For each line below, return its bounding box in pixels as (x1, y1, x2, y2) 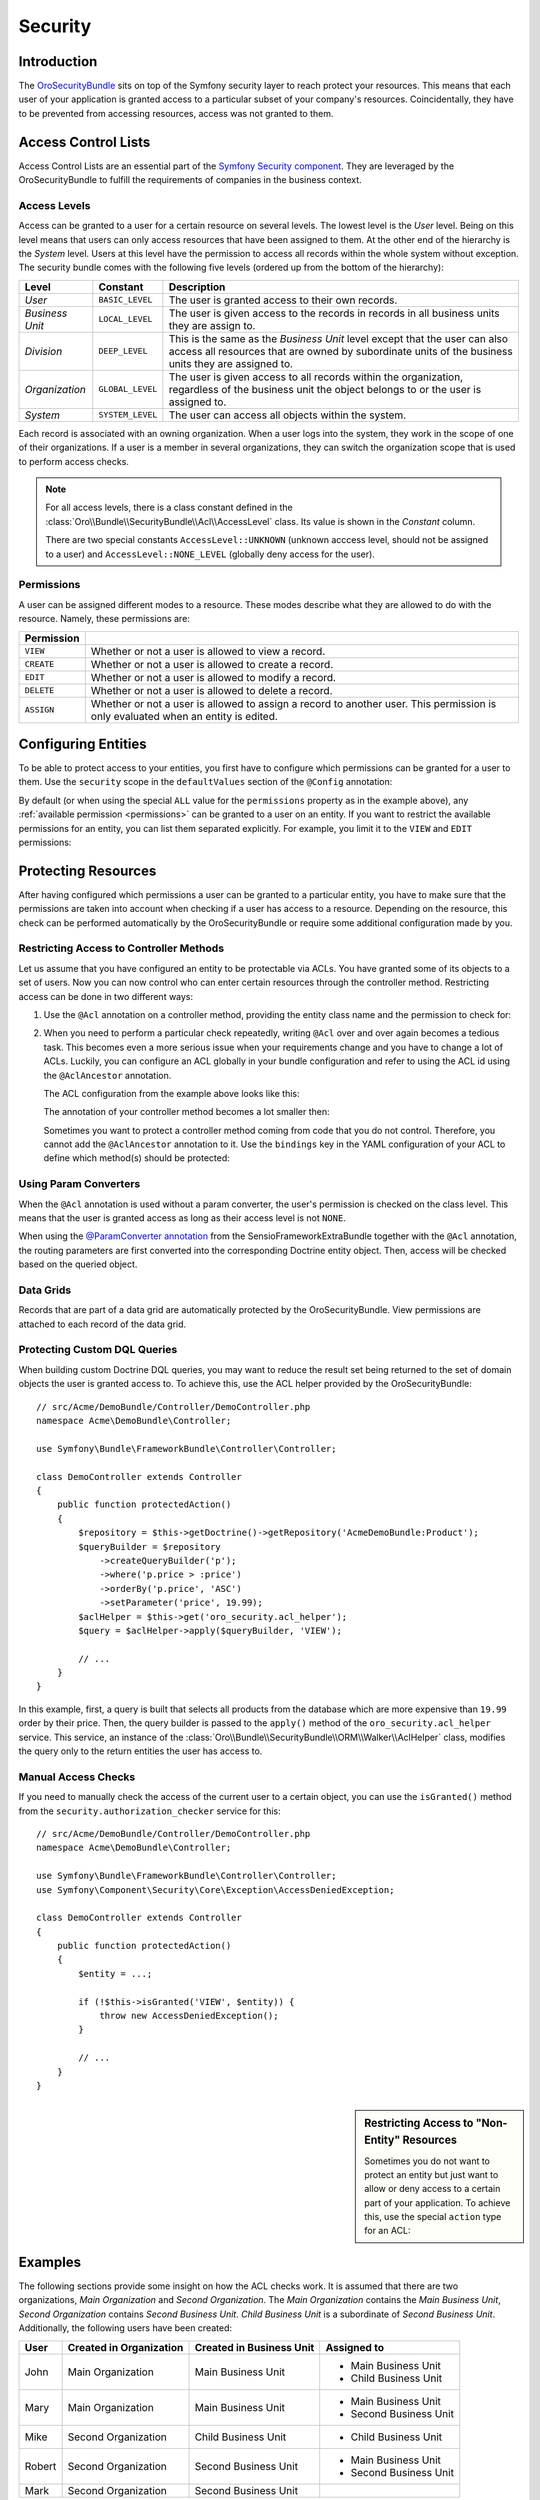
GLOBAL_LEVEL (98, 384, 158, 395)
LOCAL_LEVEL (98, 314, 153, 325)
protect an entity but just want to (364, 2168, 499, 2180)
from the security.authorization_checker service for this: (18, 1805, 282, 1817)
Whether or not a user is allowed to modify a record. (90, 670, 337, 684)
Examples (18, 2253, 82, 2270)
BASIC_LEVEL (98, 295, 153, 305)
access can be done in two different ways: (18, 990, 194, 1002)
